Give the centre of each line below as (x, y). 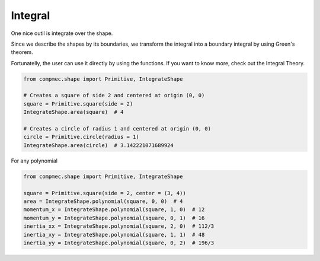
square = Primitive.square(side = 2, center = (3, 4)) (105, 193)
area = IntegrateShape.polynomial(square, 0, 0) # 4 (103, 201)
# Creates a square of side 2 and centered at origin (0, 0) (114, 96)
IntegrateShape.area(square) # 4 (73, 112)
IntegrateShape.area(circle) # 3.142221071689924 (99, 145)
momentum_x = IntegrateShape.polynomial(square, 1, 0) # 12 (114, 210)
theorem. (22, 52)
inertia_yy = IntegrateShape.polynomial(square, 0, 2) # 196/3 (119, 243)
